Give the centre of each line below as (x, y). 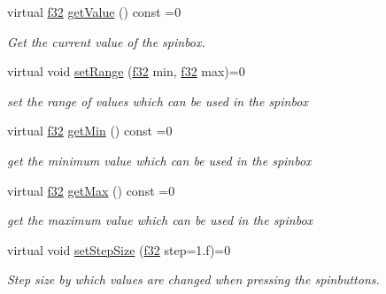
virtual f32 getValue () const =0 (94, 12)
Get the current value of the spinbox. (106, 41)
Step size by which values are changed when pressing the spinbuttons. (193, 279)
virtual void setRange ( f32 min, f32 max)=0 (126, 71)
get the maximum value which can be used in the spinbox (160, 220)
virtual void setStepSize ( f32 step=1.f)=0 (119, 249)
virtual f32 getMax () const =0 (91, 190)
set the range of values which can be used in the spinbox (158, 101)
